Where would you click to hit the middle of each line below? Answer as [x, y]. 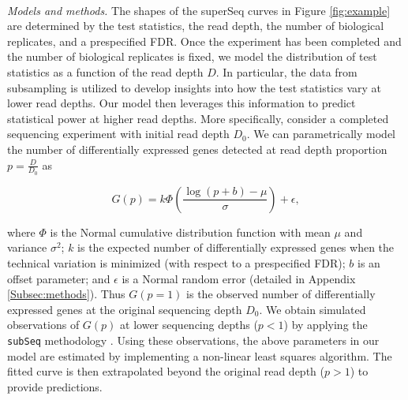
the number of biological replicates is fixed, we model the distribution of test [192, 56]
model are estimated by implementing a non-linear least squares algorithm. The [200, 355]
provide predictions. [55, 386]
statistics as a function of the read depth [105, 71]
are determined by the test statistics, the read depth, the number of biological [196, 26]
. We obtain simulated [313, 309]
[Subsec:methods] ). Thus [66, 294]
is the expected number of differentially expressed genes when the [236, 247]
